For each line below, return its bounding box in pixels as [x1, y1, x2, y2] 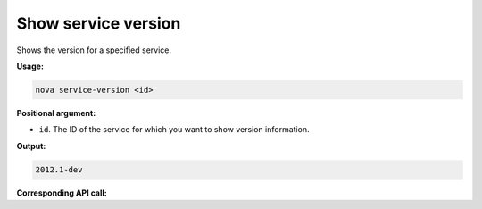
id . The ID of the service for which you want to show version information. [38, 124, 310, 135]
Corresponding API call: [16, 188, 107, 198]
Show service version [16, 13, 181, 33]
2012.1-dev [35, 164, 83, 174]
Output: [16, 140, 46, 151]
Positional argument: [16, 107, 96, 118]
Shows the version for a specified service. [16, 45, 171, 55]
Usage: [16, 61, 45, 71]
